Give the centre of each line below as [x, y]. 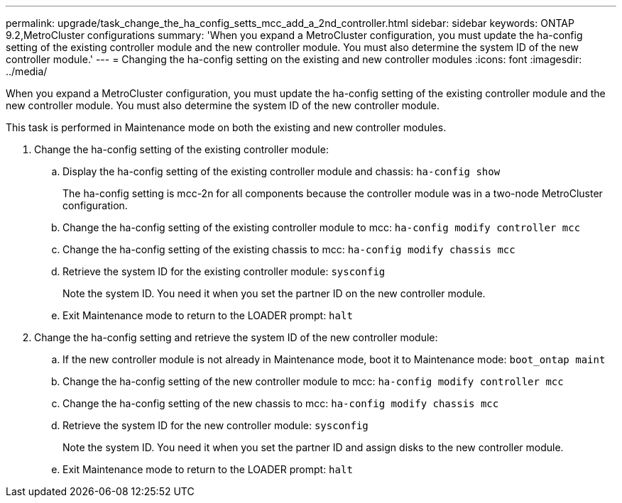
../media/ [27, 71]
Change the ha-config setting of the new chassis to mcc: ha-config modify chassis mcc [281, 403]
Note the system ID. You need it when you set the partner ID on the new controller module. [274, 293]
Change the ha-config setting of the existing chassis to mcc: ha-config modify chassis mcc [289, 249]
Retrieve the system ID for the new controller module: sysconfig [215, 425]
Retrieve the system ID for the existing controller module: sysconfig [224, 271]
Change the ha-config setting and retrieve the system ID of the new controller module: [236, 337]
